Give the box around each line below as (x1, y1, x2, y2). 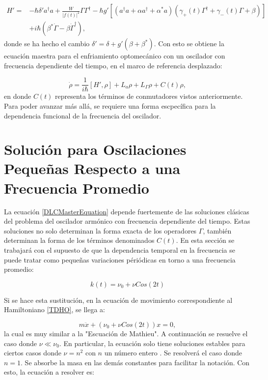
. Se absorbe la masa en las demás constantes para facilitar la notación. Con (21, 357, 250, 367)
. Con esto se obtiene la (154, 38, 224, 49)
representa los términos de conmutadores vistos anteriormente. (55, 91, 243, 101)
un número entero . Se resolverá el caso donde (104, 348, 242, 358)
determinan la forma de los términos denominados (4, 235, 155, 245)
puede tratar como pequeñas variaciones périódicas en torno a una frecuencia (4, 254, 236, 264)
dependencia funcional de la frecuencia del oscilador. (4, 110, 161, 120)
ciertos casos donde (4, 348, 61, 358)
